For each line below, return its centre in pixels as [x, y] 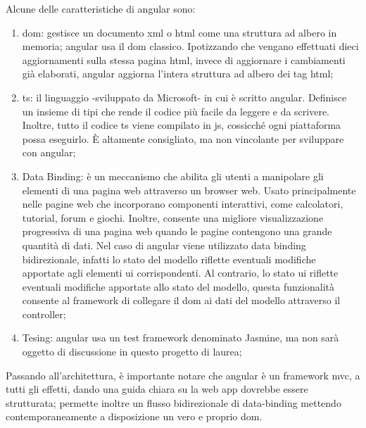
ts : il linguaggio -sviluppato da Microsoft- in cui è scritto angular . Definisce [184, 97]
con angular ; [49, 152]
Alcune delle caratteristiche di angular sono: [101, 8]
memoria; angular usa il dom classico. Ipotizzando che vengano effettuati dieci [190, 46]
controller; [44, 314]
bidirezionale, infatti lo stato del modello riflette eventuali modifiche [169, 259]
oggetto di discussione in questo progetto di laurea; [132, 352]
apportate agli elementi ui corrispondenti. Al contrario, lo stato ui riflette [180, 273]
